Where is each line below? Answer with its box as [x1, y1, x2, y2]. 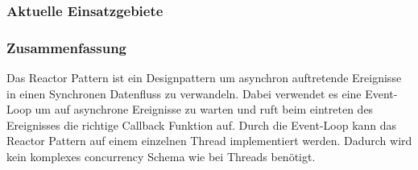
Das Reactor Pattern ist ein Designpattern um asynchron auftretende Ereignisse [6, 69, 402, 86]
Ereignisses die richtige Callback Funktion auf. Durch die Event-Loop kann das [6, 116, 397, 133]
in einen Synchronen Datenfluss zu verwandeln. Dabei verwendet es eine [6, 85, 362, 102]
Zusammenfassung [6, 37, 127, 57]
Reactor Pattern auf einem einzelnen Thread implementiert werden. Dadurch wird [6, 132, 412, 149]
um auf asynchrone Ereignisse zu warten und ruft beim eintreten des [35, 101, 374, 118]
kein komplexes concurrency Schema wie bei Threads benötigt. [6, 148, 316, 165]
